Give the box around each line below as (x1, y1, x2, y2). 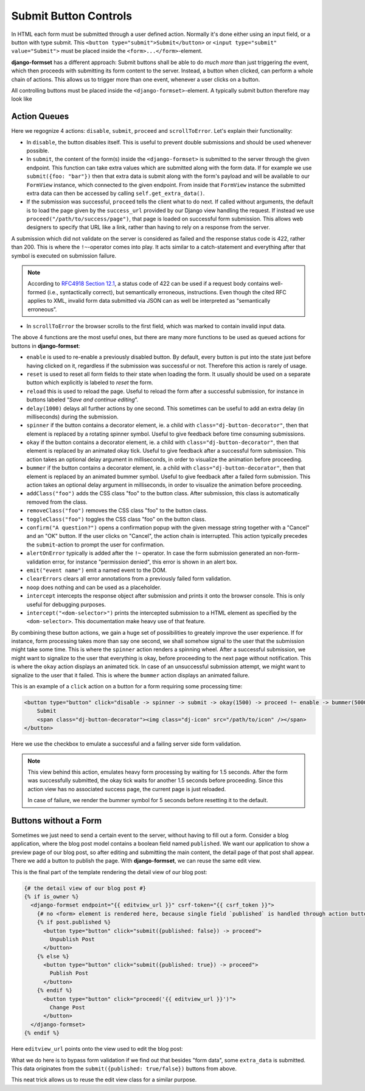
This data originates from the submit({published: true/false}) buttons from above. (11, 1065, 237, 1072)
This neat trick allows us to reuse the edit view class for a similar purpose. (11, 1076, 197, 1084)
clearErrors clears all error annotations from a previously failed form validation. (26, 575, 232, 582)
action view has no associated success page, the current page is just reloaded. (27, 785, 226, 793)
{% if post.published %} (36, 919, 111, 926)
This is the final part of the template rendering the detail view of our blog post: (11, 868, 207, 875)
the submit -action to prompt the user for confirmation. (26, 541, 165, 548)
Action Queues (11, 111, 69, 122)
